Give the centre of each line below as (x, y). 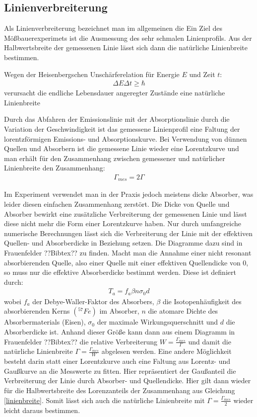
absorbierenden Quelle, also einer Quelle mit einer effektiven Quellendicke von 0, (126, 262)
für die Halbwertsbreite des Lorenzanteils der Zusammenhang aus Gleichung (120, 390)
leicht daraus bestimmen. (42, 410)
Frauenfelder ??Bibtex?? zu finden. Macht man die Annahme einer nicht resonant (128, 252)
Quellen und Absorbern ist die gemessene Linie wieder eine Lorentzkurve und (122, 148)
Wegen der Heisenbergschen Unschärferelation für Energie (92, 74)
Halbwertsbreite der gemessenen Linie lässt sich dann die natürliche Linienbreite (126, 47)
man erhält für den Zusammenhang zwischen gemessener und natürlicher (115, 158)
